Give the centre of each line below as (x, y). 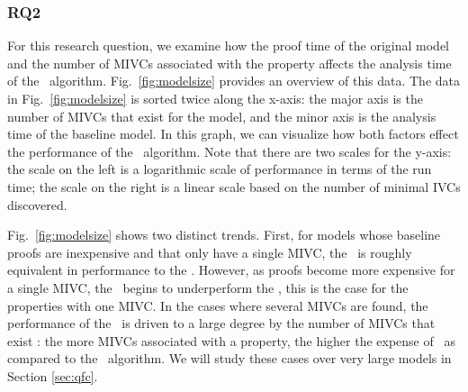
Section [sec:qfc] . (53, 375)
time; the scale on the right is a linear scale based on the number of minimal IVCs (234, 186)
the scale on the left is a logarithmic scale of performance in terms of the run (220, 169)
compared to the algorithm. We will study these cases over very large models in (229, 358)
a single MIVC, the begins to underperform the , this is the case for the (208, 287)
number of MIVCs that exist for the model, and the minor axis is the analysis (222, 116)
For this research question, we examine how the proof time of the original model (228, 46)
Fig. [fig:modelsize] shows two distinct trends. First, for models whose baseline (224, 235)
